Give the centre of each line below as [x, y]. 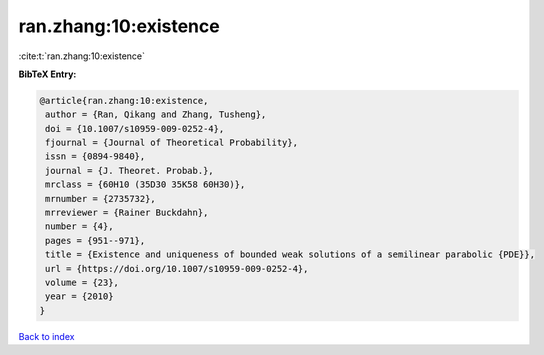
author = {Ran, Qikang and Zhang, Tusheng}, [156, 114]
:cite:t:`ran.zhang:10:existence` [81, 56]
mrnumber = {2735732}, [101, 198]
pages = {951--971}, [95, 240]
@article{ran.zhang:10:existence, [124, 100]
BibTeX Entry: [47, 74]
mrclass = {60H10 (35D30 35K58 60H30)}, [145, 184]
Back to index [46, 336]
